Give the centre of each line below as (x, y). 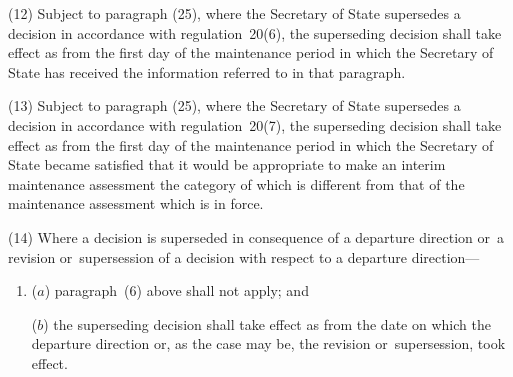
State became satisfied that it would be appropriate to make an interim (227, 164)
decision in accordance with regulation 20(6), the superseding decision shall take (255, 32)
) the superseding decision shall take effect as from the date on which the (267, 323)
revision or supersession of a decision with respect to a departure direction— (244, 256)
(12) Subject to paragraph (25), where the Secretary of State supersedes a (234, 13)
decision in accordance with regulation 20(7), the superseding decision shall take (255, 124)
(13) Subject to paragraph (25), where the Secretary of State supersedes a (234, 105)
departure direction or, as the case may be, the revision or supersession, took (268, 343)
